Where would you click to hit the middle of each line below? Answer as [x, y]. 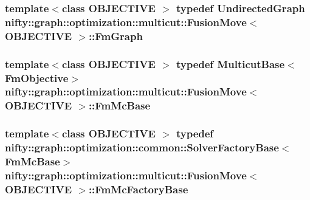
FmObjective [37, 78]
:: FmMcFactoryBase [138, 189]
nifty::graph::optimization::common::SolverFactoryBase [142, 147]
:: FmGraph [115, 36]
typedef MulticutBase [230, 64]
